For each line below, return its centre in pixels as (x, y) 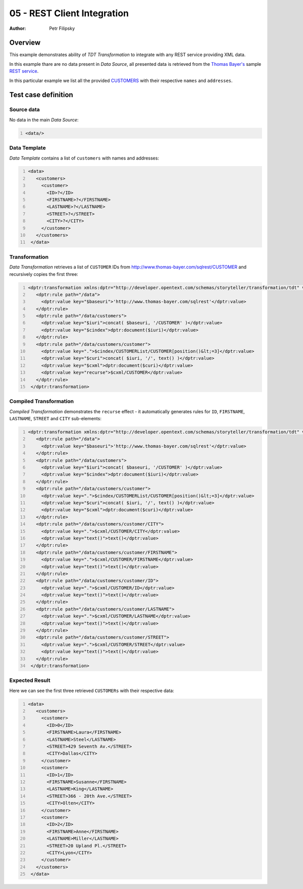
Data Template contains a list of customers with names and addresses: (84, 158)
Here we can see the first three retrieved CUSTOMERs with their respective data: (92, 691)
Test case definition (41, 95)
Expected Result (30, 680)
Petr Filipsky (62, 28)
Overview (25, 43)
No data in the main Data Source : (44, 119)
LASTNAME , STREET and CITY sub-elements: (56, 419)
